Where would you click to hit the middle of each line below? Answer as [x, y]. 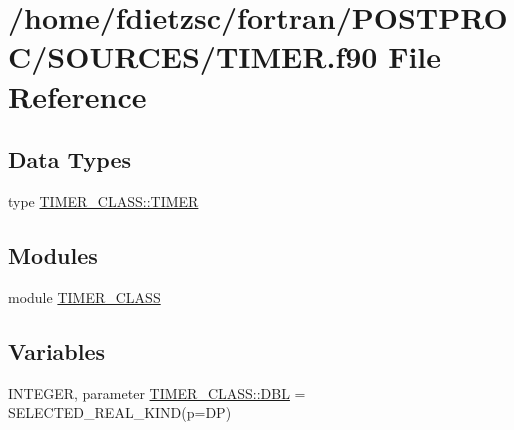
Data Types [69, 159]
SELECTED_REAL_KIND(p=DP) [120, 412]
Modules [53, 254]
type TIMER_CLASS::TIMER [103, 200]
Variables [57, 350]
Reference [77, 95]
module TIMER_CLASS [84, 296]
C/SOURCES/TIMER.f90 [193, 56]
